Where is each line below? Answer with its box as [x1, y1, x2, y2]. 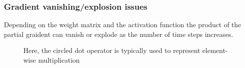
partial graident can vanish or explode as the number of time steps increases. [4, 29, 233, 39]
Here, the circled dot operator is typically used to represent [23, 45, 200, 55]
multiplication [38, 55, 80, 65]
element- [202, 45, 228, 55]
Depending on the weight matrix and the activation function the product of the [4, 19, 241, 30]
